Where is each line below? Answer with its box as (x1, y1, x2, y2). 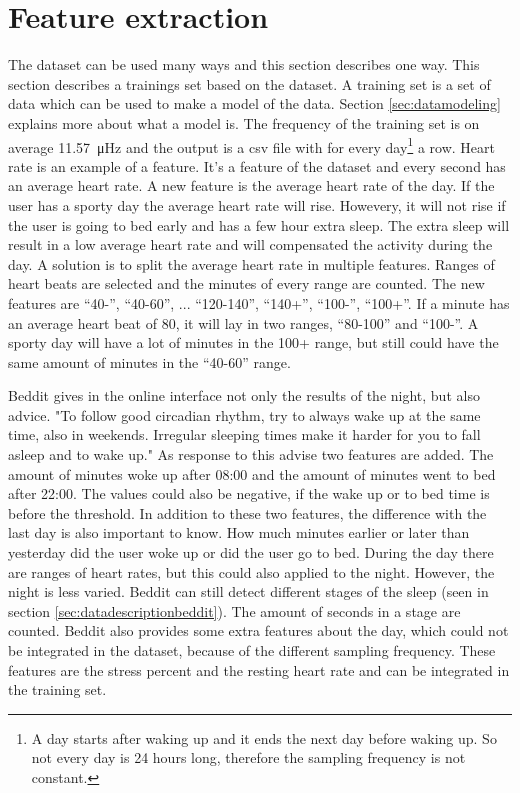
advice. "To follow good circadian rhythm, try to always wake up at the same (8, 404, 481, 425)
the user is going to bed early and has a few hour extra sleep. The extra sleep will (8, 214, 510, 235)
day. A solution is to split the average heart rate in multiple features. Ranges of (8, 253, 495, 274)
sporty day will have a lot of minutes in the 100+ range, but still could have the (8, 332, 499, 353)
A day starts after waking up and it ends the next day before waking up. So (31, 727, 497, 748)
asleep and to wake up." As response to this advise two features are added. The (8, 444, 494, 465)
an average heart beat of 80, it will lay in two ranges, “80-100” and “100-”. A (8, 312, 479, 333)
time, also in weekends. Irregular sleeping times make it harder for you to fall (8, 424, 481, 445)
